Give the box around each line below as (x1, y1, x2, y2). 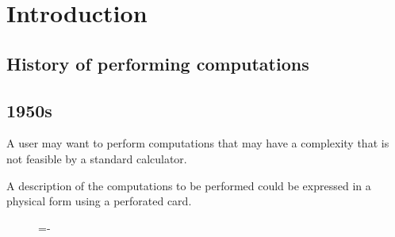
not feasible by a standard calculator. (6, 150, 187, 166)
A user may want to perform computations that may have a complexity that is (6, 135, 389, 151)
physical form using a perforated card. (6, 193, 192, 209)
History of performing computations (6, 51, 309, 75)
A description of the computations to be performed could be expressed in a (6, 177, 371, 193)
